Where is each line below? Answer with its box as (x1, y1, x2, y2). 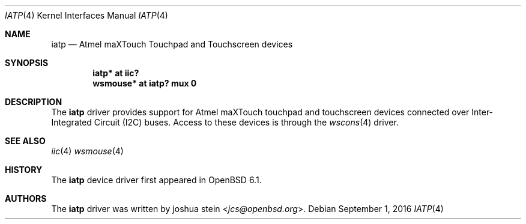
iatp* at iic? (92, 68, 139, 78)
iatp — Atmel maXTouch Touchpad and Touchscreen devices (51, 39, 293, 49)
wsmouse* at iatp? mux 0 (92, 78, 197, 88)
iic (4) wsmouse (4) (51, 146, 124, 156)
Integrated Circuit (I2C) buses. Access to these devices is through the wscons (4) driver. (51, 117, 399, 127)
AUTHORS (5, 193, 47, 204)
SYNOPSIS (5, 58, 49, 68)
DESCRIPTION (5, 97, 62, 107)
